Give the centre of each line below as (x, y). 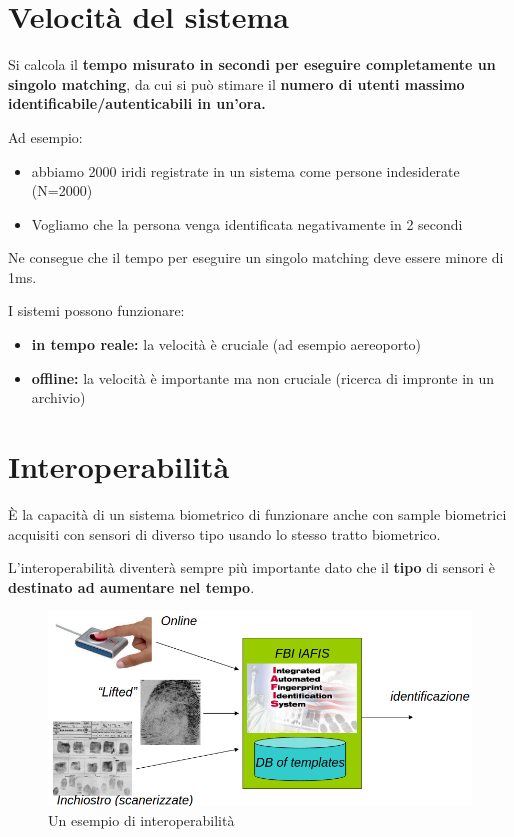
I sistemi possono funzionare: (96, 310)
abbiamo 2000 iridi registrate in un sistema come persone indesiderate (245, 170)
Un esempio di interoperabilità (141, 819)
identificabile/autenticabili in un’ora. (137, 103)
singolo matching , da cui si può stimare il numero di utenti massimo (236, 83)
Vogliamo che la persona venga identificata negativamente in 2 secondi (247, 223)
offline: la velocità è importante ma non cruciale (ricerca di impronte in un (263, 377)
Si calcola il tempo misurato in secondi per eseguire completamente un (252, 64)
